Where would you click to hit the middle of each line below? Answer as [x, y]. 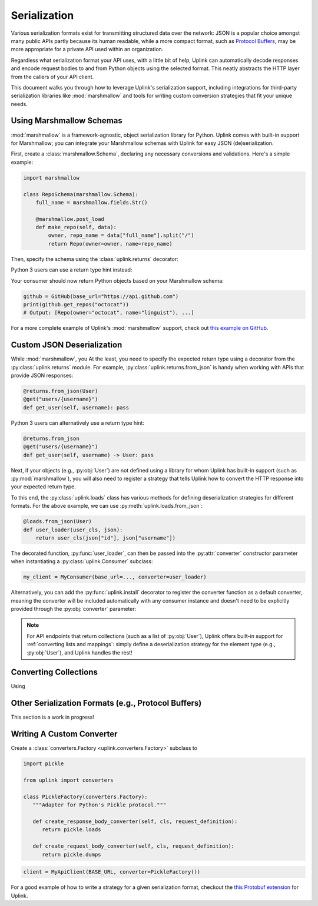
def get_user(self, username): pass [76, 407]
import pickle [44, 764]
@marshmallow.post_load [70, 219]
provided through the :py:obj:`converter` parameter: [74, 609]
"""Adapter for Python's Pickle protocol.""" [100, 805]
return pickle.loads [72, 830]
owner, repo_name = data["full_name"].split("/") [121, 235]
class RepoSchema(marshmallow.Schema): [81, 194]
